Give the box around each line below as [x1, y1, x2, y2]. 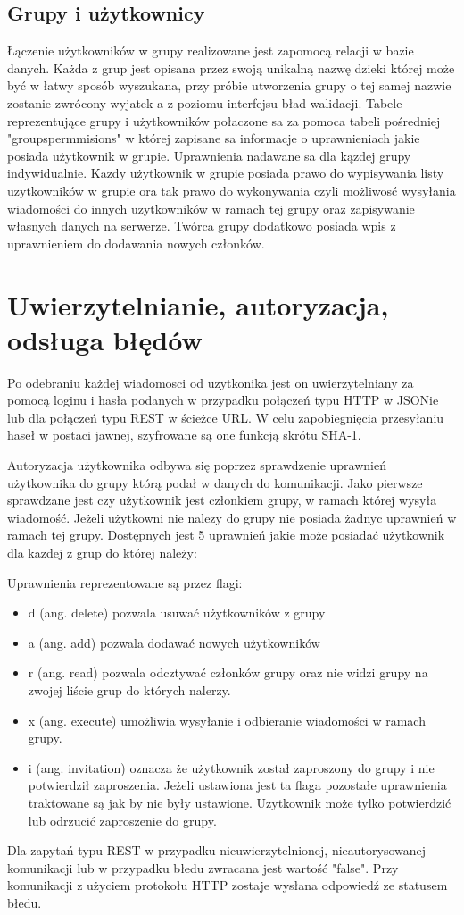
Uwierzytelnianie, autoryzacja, [7, 286, 389, 323]
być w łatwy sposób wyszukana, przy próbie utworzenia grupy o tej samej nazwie [7, 76, 452, 95]
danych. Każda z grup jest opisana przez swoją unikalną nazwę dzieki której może [7, 58, 455, 77]
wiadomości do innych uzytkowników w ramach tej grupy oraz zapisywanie [7, 198, 415, 217]
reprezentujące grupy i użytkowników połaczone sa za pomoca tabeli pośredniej [7, 111, 441, 130]
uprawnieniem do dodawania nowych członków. [7, 233, 265, 252]
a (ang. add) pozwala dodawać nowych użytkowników [28, 633, 320, 651]
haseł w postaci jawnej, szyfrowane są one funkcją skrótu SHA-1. [7, 425, 361, 444]
